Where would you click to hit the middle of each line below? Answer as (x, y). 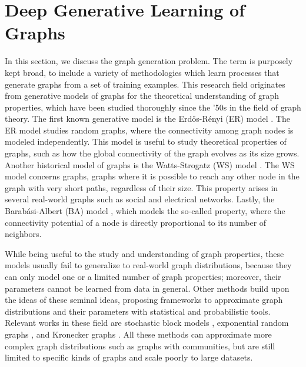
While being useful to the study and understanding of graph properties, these (144, 253)
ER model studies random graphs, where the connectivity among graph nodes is (149, 130)
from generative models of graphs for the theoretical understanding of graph (142, 96)
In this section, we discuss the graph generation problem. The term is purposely (149, 61)
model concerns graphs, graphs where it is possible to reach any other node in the (152, 176)
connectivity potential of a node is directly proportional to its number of (136, 222)
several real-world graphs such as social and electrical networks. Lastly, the (140, 199)
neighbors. (23, 234)
